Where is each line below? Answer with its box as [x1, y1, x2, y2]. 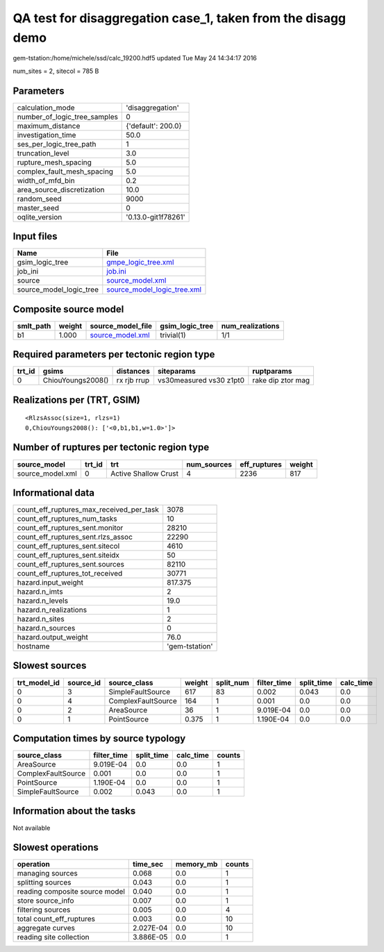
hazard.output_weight [17, 633, 88, 642]
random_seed [17, 194, 62, 203]
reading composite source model [17, 887, 125, 896]
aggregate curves [17, 924, 76, 933]
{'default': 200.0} [126, 121, 182, 131]
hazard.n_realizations [17, 605, 87, 615]
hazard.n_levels [17, 596, 69, 606]
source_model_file [90, 321, 153, 331]
